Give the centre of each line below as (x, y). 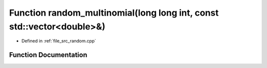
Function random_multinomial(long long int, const (114, 13)
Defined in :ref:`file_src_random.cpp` (59, 41)
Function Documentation (48, 55)
